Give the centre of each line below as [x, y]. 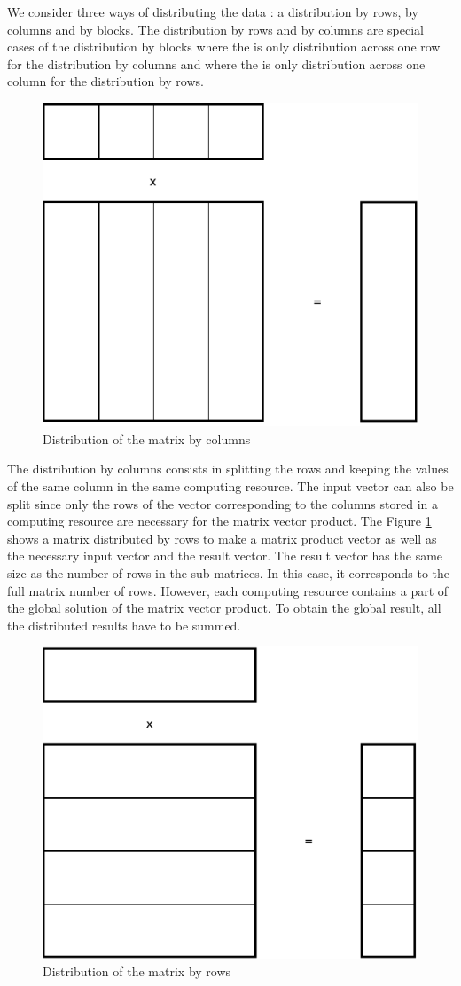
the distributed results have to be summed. [124, 625]
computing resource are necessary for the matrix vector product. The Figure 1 [219, 521]
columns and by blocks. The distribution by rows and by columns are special [215, 29]
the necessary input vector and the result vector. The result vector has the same [225, 556]
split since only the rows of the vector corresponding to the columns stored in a [223, 503]
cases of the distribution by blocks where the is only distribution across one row [224, 47]
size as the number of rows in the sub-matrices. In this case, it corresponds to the [228, 573]
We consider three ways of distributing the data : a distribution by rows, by [213, 12]
